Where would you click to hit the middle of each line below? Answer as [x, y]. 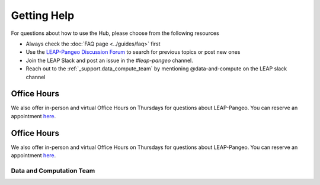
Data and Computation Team [53, 170]
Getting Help [43, 15]
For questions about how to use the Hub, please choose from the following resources [115, 33]
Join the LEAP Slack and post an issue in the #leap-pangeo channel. [110, 60]
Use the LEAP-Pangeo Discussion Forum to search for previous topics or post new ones [133, 52]
